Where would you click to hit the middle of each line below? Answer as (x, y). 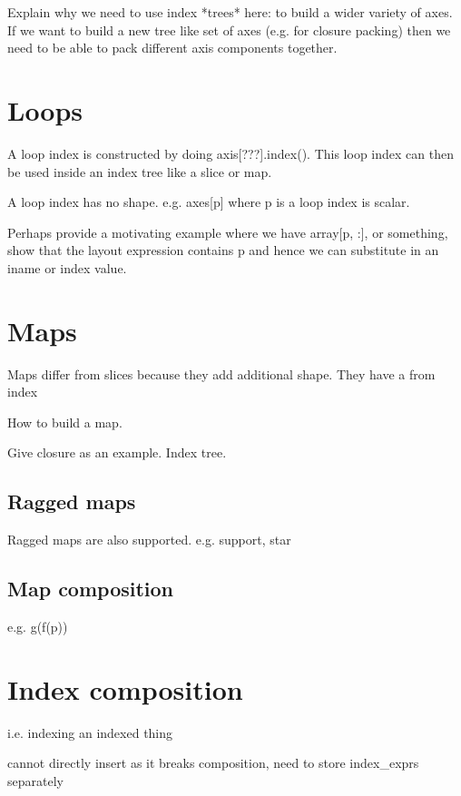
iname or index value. (67, 267)
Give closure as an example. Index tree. (117, 452)
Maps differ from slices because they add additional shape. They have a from (221, 373)
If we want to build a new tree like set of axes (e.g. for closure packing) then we (229, 29)
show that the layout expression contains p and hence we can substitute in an (223, 250)
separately (35, 780)
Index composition (125, 688)
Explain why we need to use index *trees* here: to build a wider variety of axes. (230, 12)
